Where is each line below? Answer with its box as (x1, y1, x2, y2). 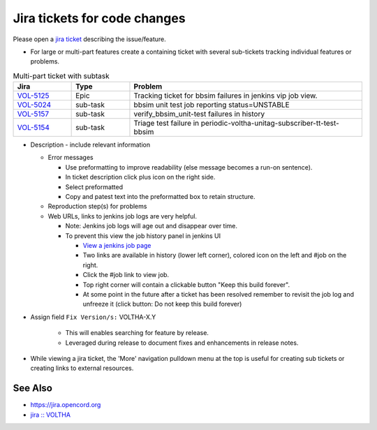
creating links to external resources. (30, 364, 134, 373)
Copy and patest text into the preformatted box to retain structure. (65, 193, 256, 201)
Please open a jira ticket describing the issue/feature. (13, 35, 167, 43)
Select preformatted (65, 182, 124, 191)
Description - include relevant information (30, 140, 150, 149)
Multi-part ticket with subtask (13, 71, 110, 80)
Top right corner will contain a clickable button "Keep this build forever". (82, 280, 290, 289)
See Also (13, 383, 52, 394)
